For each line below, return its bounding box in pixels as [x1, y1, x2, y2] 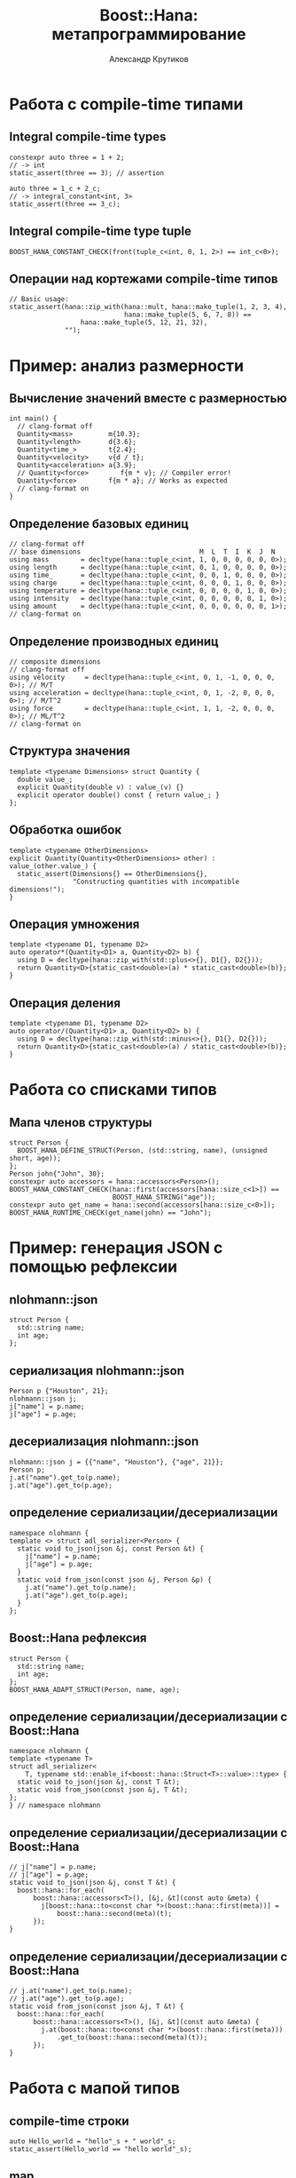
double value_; [17, 775, 74, 784]
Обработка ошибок [9, 823, 122, 838]
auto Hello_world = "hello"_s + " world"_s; [9, 2136, 176, 2146]
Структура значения [9, 744, 130, 759]
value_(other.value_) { [9, 861, 97, 871]
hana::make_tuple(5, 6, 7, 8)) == [123, 310, 252, 320]
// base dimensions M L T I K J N [9, 547, 276, 556]
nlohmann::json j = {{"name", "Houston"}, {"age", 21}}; [9, 1457, 224, 1466]
